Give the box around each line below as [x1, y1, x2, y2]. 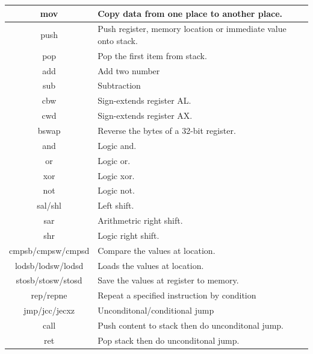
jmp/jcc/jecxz [23, 304, 75, 317]
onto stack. [98, 34, 138, 46]
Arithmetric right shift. [98, 214, 183, 227]
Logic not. [98, 184, 135, 197]
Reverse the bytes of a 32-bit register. [98, 124, 236, 136]
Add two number [98, 64, 160, 77]
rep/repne [31, 289, 67, 302]
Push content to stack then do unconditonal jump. [98, 318, 284, 331]
